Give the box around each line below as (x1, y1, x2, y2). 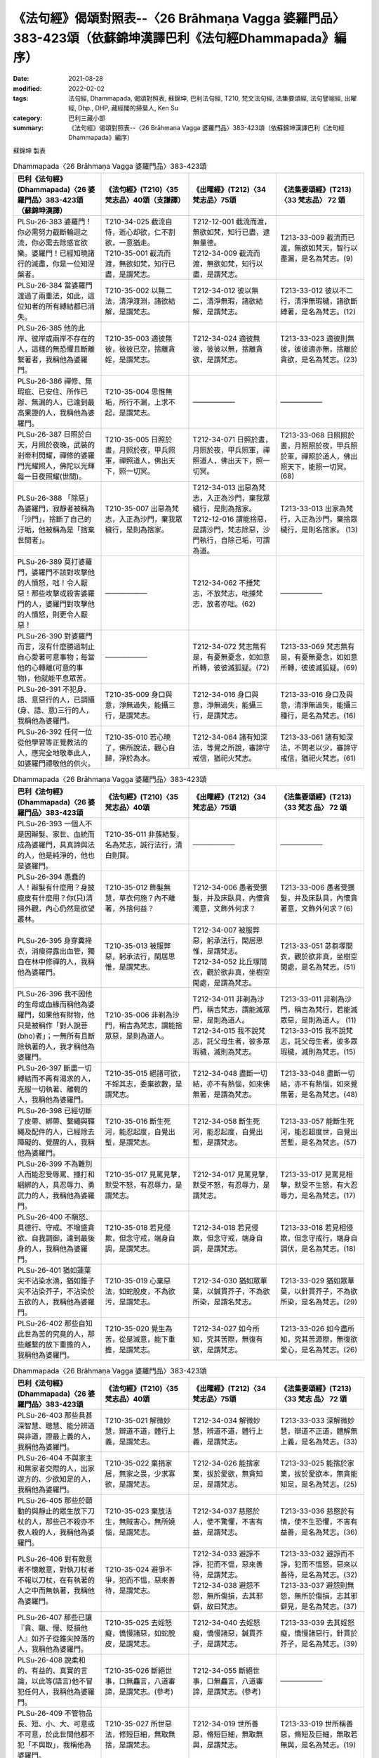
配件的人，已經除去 (31, 1127, 95, 1137)
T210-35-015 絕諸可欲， (105, 1069, 185, 1079)
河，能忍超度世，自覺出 (279, 1127, 358, 1137)
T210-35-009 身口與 (105, 689, 173, 699)
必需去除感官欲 (38, 238, 88, 248)
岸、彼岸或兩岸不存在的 (17, 333, 95, 343)
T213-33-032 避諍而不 (279, 1549, 355, 1559)
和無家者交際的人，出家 (17, 1463, 95, 1473)
